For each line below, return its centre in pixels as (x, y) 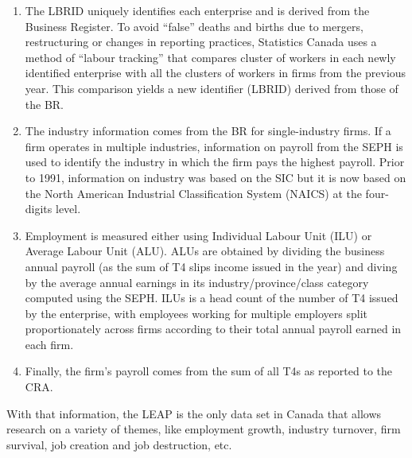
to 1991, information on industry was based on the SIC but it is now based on (216, 177)
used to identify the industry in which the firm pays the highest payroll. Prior (215, 162)
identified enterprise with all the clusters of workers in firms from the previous (216, 73)
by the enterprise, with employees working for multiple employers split (196, 313)
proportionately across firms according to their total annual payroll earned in (213, 329)
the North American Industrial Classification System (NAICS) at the (193, 193)
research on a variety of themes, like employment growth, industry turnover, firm (204, 429)
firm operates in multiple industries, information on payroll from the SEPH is (214, 146)
